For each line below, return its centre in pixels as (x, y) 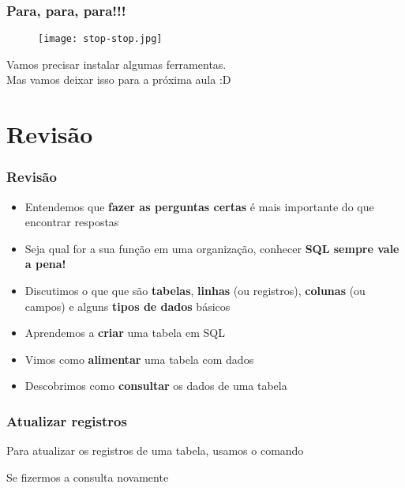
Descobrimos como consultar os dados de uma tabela (156, 386)
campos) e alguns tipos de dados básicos (127, 306)
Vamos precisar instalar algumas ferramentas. (116, 64)
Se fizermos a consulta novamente (88, 477)
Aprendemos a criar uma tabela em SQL (125, 333)
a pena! (45, 264)
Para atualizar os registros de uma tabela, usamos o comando (155, 450)
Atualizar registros (67, 420)
